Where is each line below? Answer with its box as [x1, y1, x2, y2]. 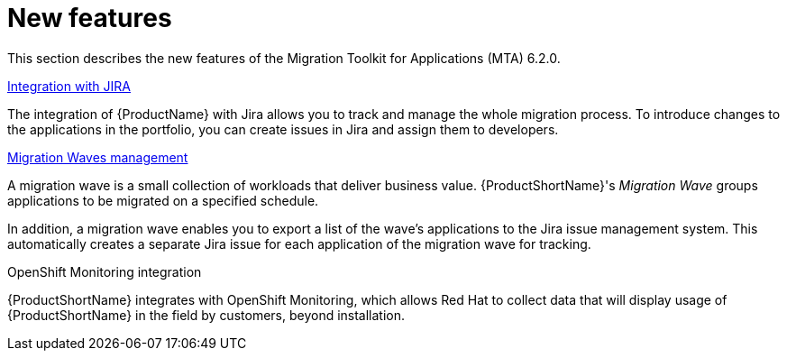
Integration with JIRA [7, 78, 131, 94]
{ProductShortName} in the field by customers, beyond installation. [7, 307, 406, 323]
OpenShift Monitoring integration [7, 263, 202, 280]
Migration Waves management [7, 149, 188, 165]
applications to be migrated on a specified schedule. [7, 192, 319, 208]
